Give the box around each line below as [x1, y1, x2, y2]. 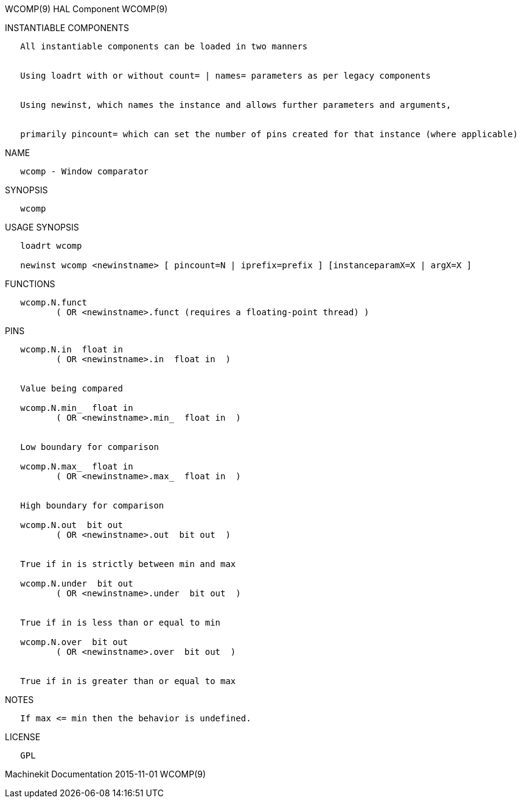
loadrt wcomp [20, 241, 82, 251]
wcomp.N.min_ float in [20, 403, 133, 413]
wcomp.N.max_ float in [20, 462, 133, 471]
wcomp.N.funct [20, 298, 87, 307]
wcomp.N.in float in [20, 344, 123, 354]
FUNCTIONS [5, 279, 55, 289]
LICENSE [5, 732, 41, 742]
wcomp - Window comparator [20, 166, 149, 176]
